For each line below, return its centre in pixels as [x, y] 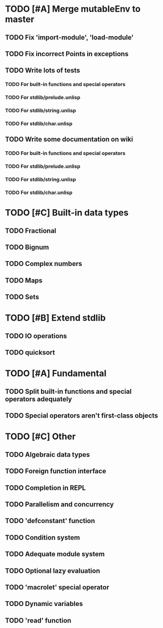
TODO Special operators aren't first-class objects [81, 416]
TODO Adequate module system [55, 554]
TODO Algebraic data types [47, 455]
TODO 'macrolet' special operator [57, 587]
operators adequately [38, 399]
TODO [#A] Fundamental [56, 374]
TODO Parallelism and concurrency [60, 504]
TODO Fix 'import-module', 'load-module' [69, 37]
